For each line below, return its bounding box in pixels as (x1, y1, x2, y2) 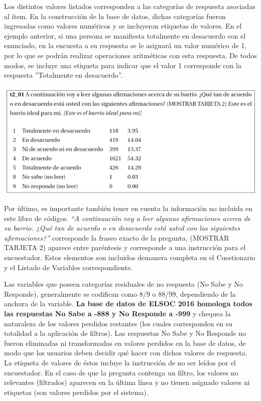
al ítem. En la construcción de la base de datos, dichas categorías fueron (4, 11, 226, 21)
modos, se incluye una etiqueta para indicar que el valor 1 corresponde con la (4, 60, 241, 70)
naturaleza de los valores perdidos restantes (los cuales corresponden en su (4, 318, 233, 328)
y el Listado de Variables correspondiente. (4, 262, 133, 272)
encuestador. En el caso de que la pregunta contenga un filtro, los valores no (4, 367, 238, 377)
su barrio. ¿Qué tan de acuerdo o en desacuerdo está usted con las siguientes (4, 223, 240, 233)
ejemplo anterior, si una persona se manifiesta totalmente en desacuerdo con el (4, 30, 246, 41)
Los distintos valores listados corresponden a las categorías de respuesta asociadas (4, 1, 255, 11)
